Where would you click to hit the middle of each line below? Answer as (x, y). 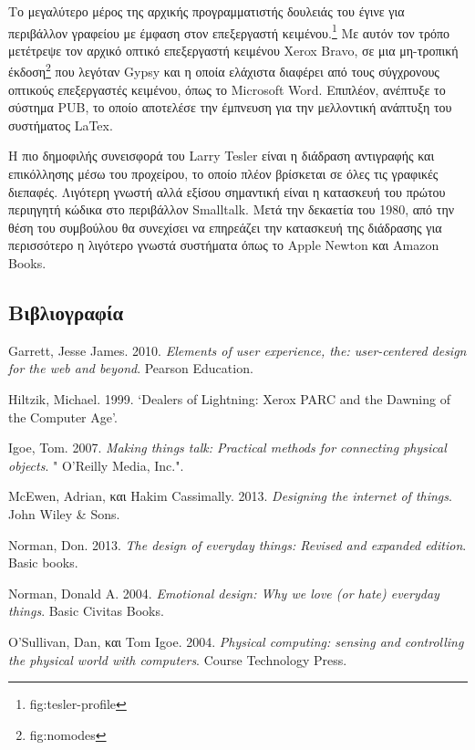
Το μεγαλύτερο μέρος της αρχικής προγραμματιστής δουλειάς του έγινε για (207, 11)
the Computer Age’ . (63, 417)
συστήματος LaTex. (61, 125)
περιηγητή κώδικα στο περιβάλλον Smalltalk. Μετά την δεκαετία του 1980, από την (232, 209)
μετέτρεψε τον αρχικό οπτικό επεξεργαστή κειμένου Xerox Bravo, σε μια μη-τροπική (233, 50)
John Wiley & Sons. (64, 513)
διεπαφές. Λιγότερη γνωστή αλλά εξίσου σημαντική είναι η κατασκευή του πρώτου (227, 191)
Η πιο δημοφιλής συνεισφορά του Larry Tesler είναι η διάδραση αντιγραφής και (222, 156)
